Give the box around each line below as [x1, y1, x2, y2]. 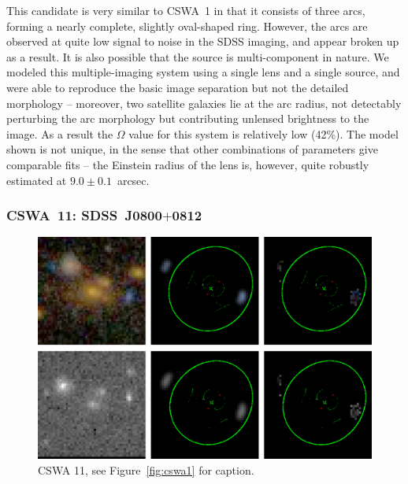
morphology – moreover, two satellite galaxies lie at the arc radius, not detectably [6, 94, 402, 111]
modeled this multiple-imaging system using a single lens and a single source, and [6, 64, 400, 80]
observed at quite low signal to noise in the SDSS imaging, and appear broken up [6, 33, 399, 50]
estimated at [6, 172, 67, 188]
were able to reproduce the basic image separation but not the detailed [6, 79, 349, 95]
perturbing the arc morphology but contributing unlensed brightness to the [6, 110, 369, 127]
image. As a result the [6, 125, 113, 142]
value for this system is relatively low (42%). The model [128, 125, 399, 142]
